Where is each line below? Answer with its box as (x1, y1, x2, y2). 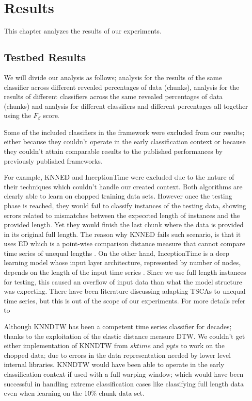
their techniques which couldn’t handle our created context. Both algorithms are (4, 181, 243, 191)
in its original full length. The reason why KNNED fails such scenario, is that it (4, 229, 241, 239)
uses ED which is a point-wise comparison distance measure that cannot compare (4, 238, 245, 249)
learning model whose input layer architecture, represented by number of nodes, (4, 257, 241, 267)
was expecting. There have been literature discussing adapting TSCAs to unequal (4, 286, 246, 296)
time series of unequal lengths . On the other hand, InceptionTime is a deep (4, 248, 230, 258)
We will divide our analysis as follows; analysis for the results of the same (4, 72, 222, 82)
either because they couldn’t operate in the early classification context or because (4, 136, 246, 147)
